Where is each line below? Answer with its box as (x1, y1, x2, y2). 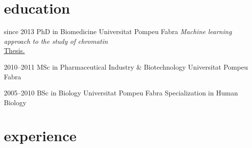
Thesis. (4, 45, 25, 55)
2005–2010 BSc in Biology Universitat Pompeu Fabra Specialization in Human (4, 88, 238, 98)
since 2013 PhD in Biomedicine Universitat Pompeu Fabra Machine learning (4, 26, 232, 37)
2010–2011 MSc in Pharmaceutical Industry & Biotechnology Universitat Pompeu (4, 61, 248, 72)
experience (4, 126, 77, 146)
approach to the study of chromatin (4, 36, 108, 46)
